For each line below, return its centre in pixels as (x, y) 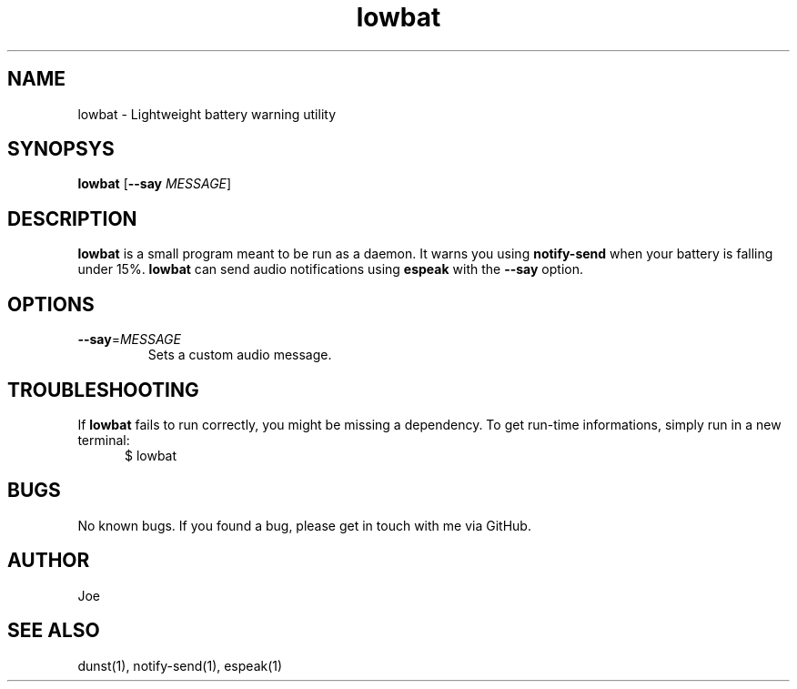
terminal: (104, 440)
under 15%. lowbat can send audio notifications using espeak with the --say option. (330, 269)
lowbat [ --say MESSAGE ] (155, 184)
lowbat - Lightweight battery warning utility (207, 114)
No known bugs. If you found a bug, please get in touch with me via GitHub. (304, 525)
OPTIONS (51, 304)
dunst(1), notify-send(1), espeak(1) (180, 665)
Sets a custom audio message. (240, 355)
